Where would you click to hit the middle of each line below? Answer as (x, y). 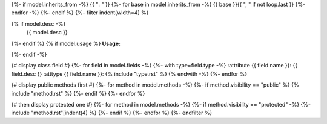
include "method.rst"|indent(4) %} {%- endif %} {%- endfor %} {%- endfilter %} (112, 113)
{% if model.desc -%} (38, 23)
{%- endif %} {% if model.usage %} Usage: (66, 43)
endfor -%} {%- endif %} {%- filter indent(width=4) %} (80, 13)
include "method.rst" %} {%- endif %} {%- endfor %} (78, 93)
